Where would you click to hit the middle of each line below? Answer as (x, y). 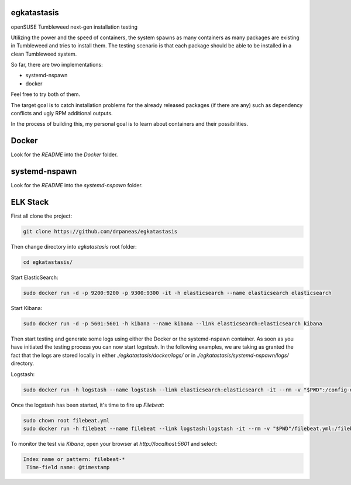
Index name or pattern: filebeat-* (74, 459)
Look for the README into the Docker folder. (64, 154)
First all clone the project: (42, 216)
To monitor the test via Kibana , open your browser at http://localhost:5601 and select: (114, 443)
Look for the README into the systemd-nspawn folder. (77, 185)
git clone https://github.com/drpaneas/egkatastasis (100, 232)
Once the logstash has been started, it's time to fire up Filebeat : (88, 405)
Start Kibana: (27, 308)
